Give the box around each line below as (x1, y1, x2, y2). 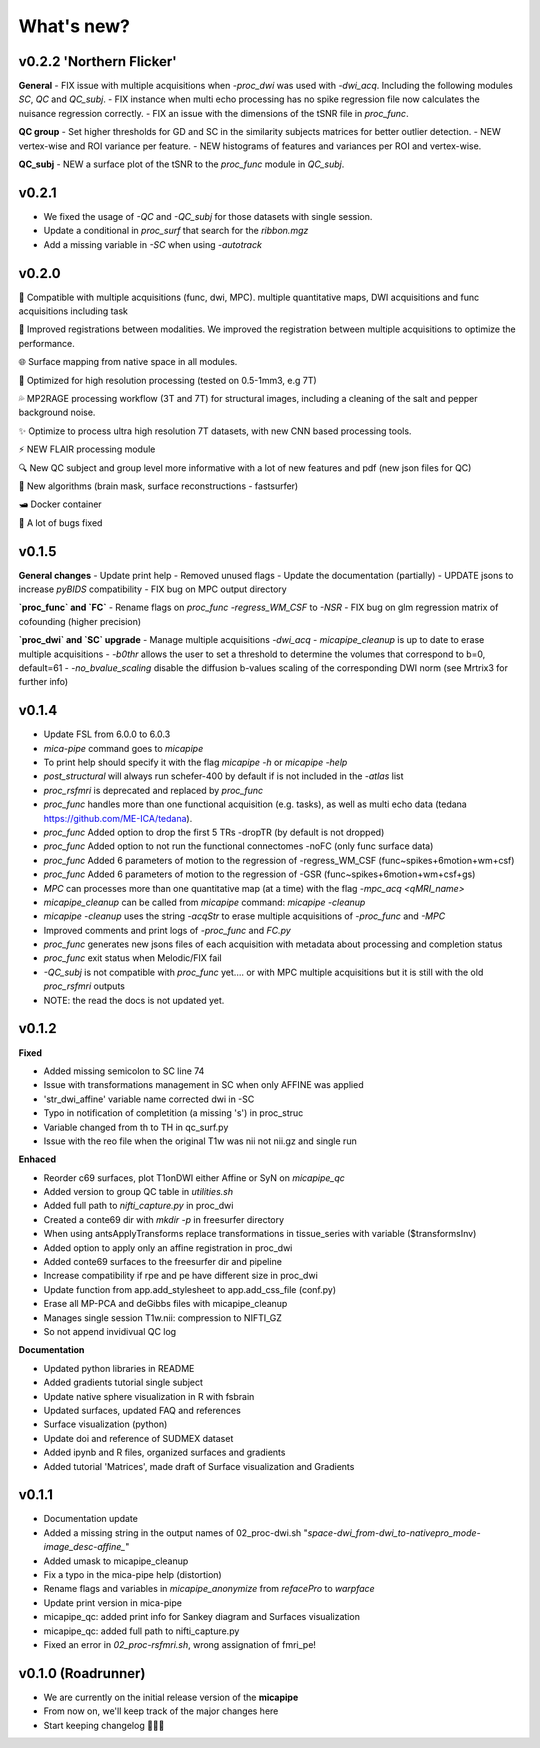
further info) (18, 676, 69, 688)
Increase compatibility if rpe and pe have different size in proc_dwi (43, 1270, 319, 1282)
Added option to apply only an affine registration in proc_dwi (43, 1241, 293, 1254)
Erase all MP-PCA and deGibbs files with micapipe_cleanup (43, 1298, 288, 1310)
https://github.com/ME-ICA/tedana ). (43, 812, 193, 824)
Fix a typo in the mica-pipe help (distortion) (43, 1568, 222, 1580)
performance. (18, 337, 75, 349)
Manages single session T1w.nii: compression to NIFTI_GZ (43, 1311, 282, 1324)
